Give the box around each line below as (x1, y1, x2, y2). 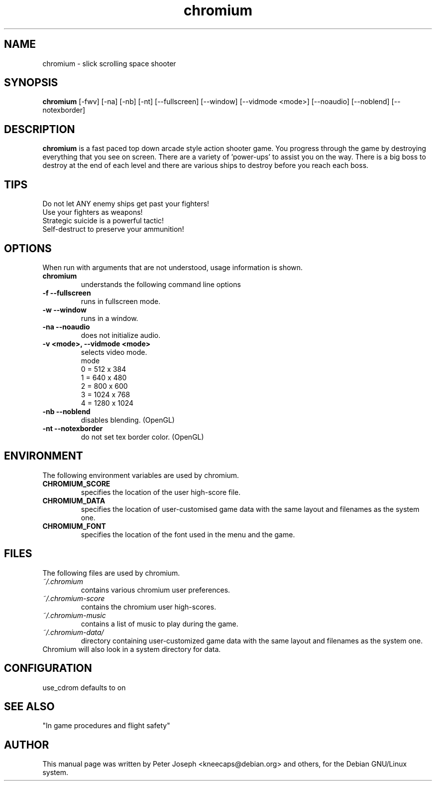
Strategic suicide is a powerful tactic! (42, 216, 164, 225)
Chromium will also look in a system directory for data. (42, 644, 221, 653)
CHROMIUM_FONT (42, 521, 106, 530)
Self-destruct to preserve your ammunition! (42, 225, 184, 234)
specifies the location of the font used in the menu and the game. (81, 530, 295, 539)
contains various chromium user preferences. (81, 585, 230, 594)
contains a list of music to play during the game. (81, 619, 238, 628)
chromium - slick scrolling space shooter (42, 59, 176, 68)
